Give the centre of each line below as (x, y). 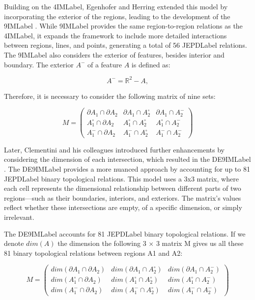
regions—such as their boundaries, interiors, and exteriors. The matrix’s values (123, 197)
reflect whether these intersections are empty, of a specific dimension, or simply (123, 207)
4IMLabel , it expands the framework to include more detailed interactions (115, 35)
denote (14, 243)
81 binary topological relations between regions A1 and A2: (93, 253)
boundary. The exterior (39, 64)
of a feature (104, 64)
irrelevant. (19, 217)
